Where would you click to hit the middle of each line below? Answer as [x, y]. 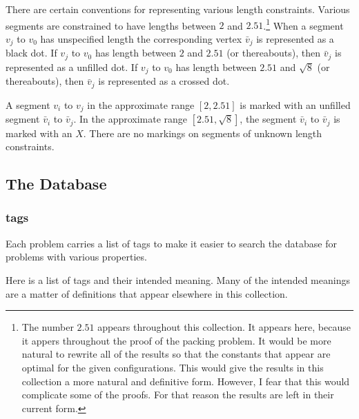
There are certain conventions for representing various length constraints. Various [178, 9]
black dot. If [31, 53]
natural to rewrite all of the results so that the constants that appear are [176, 354]
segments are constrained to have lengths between [111, 25]
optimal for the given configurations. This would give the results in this [173, 367]
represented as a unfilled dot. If [72, 67]
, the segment [268, 119]
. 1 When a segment [303, 24]
